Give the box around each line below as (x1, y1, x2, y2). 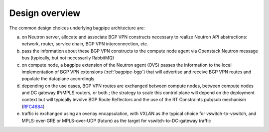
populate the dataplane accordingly (21, 76, 95, 82)
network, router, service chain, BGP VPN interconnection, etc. (21, 41, 149, 47)
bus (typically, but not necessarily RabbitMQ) (21, 55, 115, 61)
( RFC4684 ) (21, 104, 45, 110)
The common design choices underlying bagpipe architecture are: (9, 25, 145, 31)
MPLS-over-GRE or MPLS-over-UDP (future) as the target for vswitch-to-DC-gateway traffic (21, 118, 211, 124)
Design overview (9, 7, 81, 18)
